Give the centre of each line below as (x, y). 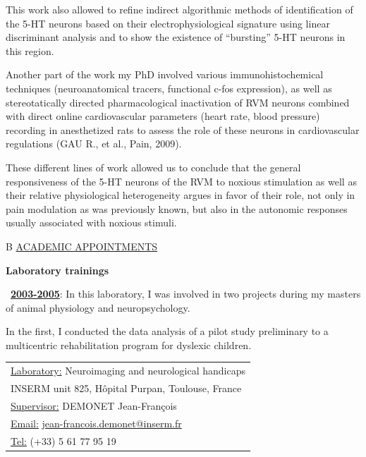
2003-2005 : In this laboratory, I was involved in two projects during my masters (186, 294)
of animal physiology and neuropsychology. (98, 307)
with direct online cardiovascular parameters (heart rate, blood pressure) (163, 116)
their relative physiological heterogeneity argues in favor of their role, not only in (181, 195)
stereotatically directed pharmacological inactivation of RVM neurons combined (178, 102)
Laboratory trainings (57, 270)
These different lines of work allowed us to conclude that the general (153, 167)
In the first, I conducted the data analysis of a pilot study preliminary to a (167, 331)
